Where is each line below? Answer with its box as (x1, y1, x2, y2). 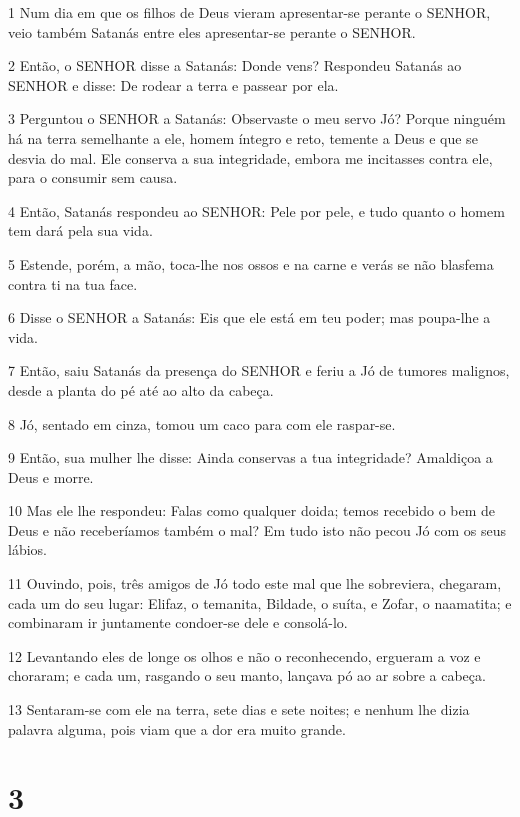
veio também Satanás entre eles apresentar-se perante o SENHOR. (8, 21, 416, 42)
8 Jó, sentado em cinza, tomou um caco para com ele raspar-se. (8, 413, 396, 434)
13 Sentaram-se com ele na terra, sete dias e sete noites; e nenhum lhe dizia (8, 699, 470, 720)
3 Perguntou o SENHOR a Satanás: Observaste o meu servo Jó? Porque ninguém (8, 108, 506, 129)
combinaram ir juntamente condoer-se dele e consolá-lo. (8, 612, 348, 633)
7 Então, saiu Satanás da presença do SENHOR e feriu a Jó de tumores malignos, (8, 360, 510, 381)
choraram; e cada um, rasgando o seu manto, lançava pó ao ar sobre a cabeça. (8, 665, 486, 686)
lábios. (8, 539, 47, 560)
